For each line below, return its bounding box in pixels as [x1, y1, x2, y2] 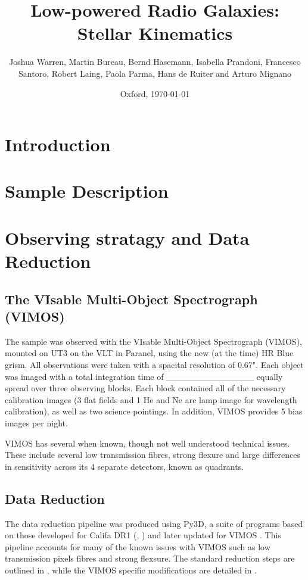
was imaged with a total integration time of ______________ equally [5, 370, 283, 382]
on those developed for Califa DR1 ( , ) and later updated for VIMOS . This [5, 529, 281, 541]
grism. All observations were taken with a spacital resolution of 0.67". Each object [5, 358, 304, 370]
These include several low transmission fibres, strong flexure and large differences [5, 448, 300, 461]
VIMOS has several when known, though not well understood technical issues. [5, 436, 290, 449]
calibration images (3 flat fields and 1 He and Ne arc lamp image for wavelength [5, 393, 297, 406]
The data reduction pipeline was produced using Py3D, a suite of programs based [5, 517, 303, 529]
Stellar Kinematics [77, 21, 233, 45]
